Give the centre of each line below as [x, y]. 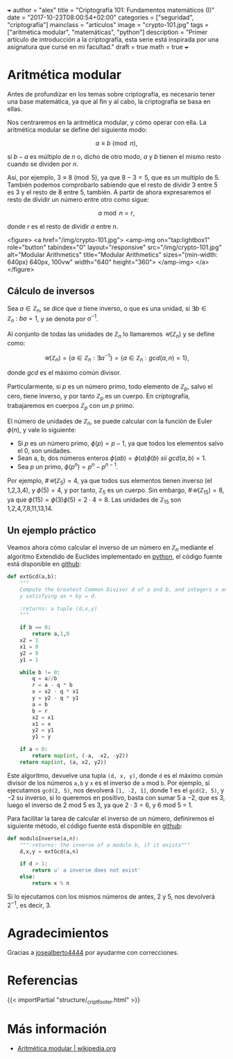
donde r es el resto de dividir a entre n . [63, 226]
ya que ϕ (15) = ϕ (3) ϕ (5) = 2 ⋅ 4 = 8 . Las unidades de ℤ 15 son [94, 500]
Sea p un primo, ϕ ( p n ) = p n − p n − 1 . [68, 466]
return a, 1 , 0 [51, 634]
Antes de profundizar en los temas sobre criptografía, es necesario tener [111, 94]
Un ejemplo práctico [52, 530]
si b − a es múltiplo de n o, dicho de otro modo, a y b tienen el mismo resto [114, 156]
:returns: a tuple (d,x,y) [59, 609]
